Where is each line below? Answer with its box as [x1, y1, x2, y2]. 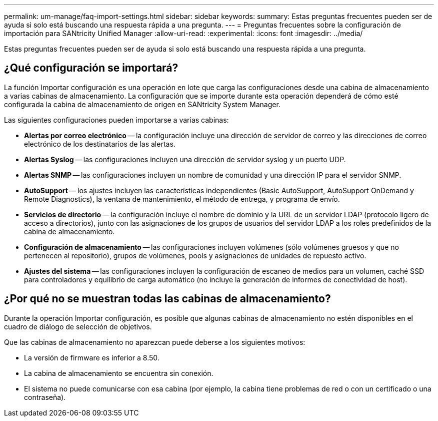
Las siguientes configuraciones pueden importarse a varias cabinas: [4, 115, 229, 124]
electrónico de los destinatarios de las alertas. [24, 139, 175, 148]
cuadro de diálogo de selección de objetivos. [4, 322, 152, 331]
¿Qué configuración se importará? [4, 62, 178, 75]
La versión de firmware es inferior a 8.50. [24, 353, 159, 362]
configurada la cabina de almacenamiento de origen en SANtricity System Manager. [4, 100, 280, 109]
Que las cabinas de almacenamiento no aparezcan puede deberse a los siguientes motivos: [4, 337, 305, 346]
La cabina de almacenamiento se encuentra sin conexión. [24, 368, 213, 377]
